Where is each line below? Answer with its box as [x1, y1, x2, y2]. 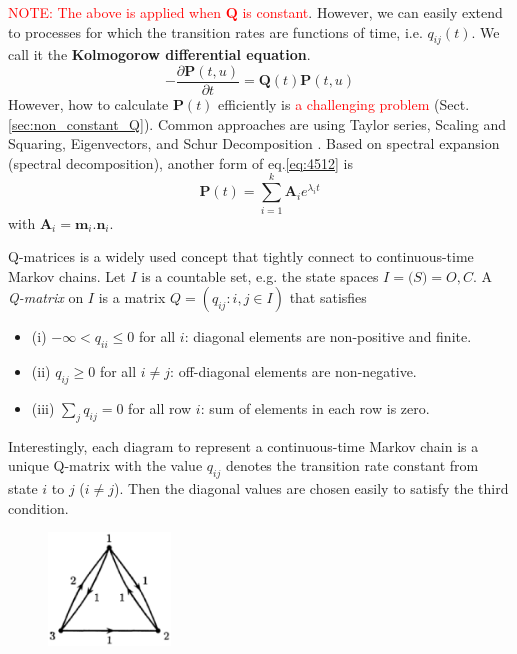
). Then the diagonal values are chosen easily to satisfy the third [114, 478, 509, 499]
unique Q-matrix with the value [8, 455, 203, 476]
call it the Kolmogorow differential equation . [8, 44, 311, 65]
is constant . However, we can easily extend [242, 2, 503, 22]
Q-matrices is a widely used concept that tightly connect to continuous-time [8, 246, 474, 267]
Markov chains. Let [8, 265, 126, 286]
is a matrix [98, 287, 166, 308]
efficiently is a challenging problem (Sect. [218, 94, 470, 115]
